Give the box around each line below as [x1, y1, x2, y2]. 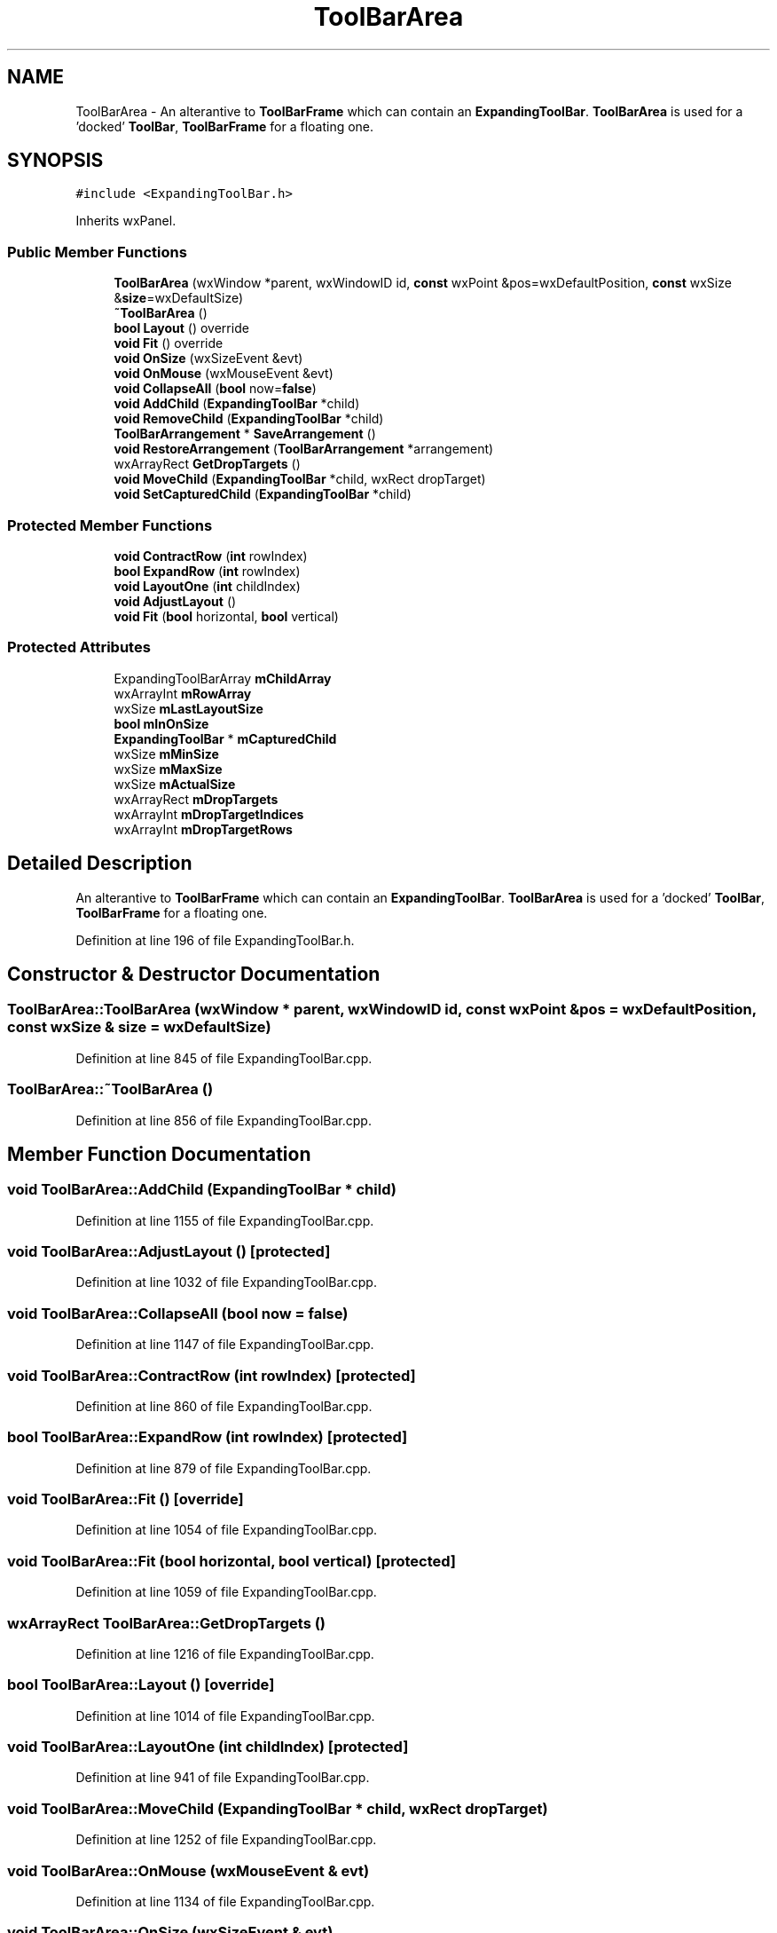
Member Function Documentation [7, 1142, 311, 1165]
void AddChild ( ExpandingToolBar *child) [114, 396, 360, 412]
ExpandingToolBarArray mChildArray [114, 670, 332, 686]
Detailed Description [7, 852, 192, 875]
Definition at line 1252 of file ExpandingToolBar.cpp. [75, 1832, 377, 1848]
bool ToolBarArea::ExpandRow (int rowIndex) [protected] [7, 1428, 408, 1447]
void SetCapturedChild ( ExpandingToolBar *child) [114, 486, 412, 502]
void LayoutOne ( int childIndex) [114, 578, 301, 594]
